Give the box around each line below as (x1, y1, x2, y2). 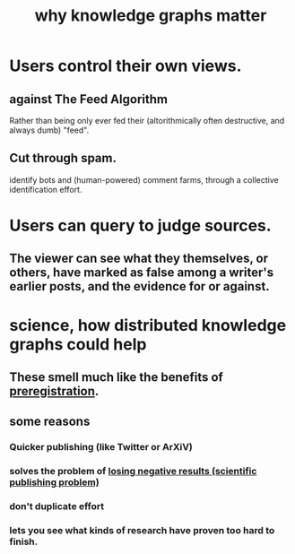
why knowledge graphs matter (34, 5, 267, 26)
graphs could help (9, 333, 147, 354)
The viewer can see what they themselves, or (9, 251, 269, 266)
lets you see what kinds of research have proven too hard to (9, 524, 275, 537)
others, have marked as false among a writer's (9, 265, 274, 281)
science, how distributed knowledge (9, 315, 287, 335)
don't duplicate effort (9, 500, 105, 513)
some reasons (9, 414, 91, 429)
